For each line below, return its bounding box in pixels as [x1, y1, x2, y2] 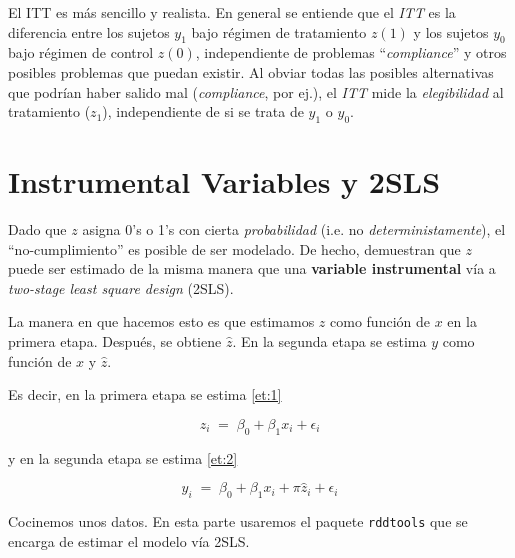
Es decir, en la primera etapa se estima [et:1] [8, 384, 282, 405]
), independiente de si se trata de [102, 101, 304, 122]
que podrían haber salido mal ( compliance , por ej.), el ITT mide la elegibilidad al [8, 81, 504, 102]
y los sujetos [413, 21, 489, 42]
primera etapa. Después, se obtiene [8, 331, 222, 352]
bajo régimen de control [8, 42, 154, 63]
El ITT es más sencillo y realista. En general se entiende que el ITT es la [8, 2, 456, 22]
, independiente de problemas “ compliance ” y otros [195, 42, 507, 63]
